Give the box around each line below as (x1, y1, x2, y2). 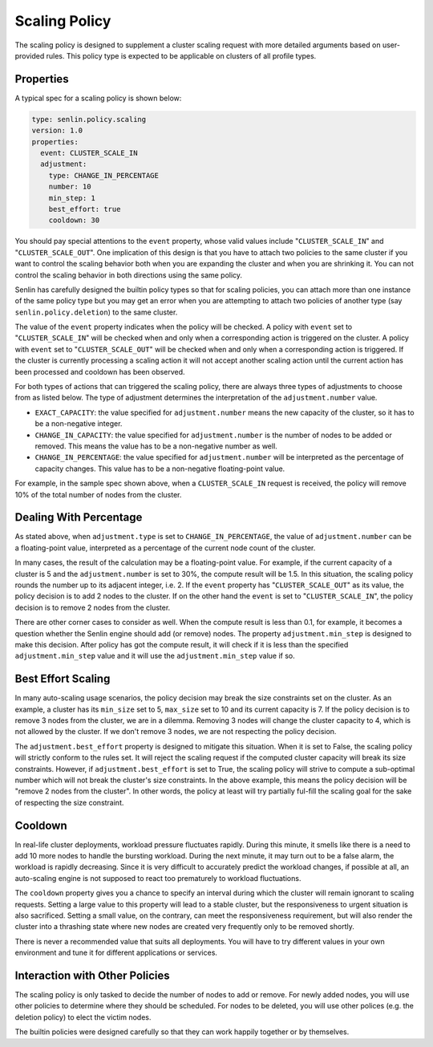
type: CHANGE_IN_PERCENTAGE (48, 171, 160, 180)
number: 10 (48, 182, 91, 192)
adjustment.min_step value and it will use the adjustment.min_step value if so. (14, 651, 296, 661)
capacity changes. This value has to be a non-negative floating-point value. (34, 464, 285, 473)
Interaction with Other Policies (14, 969, 170, 982)
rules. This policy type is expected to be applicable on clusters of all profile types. (46, 51, 317, 60)
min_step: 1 (48, 193, 96, 202)
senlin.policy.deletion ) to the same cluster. (14, 307, 178, 317)
